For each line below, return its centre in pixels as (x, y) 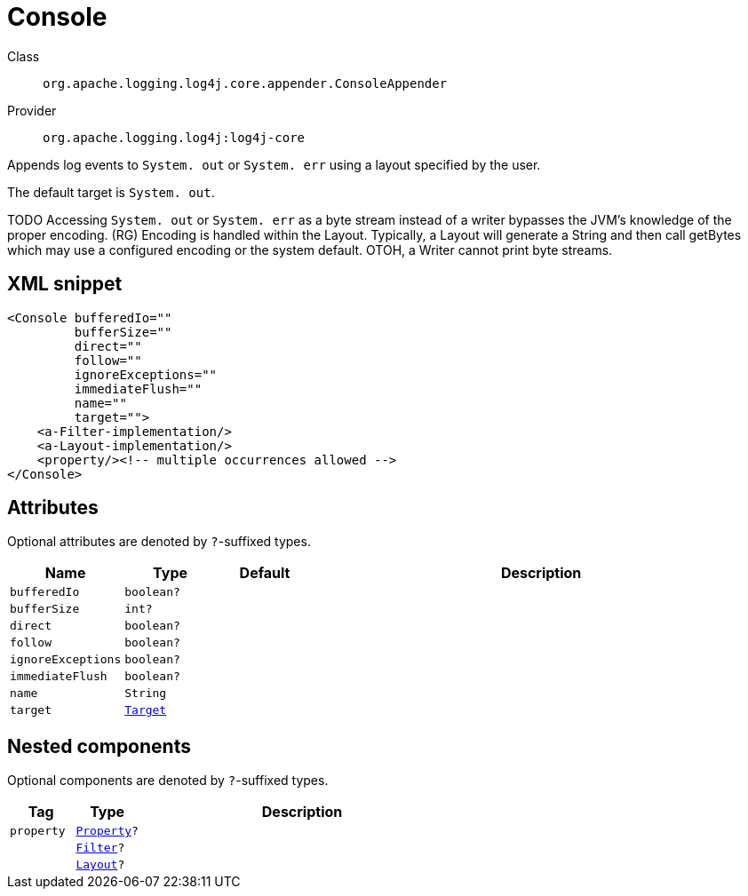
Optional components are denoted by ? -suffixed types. (168, 781)
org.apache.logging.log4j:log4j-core (174, 137)
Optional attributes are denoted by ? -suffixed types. (159, 542)
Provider (32, 110)
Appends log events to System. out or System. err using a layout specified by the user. (274, 164)
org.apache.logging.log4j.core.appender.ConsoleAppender (245, 83)
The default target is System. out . (111, 192)
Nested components (99, 746)
